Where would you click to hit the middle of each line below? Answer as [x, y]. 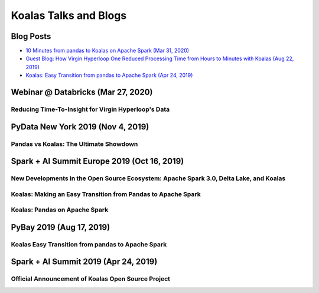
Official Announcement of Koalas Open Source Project [91, 279]
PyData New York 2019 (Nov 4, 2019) [80, 127]
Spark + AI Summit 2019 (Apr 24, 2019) [84, 262]
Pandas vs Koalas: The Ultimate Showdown [74, 144]
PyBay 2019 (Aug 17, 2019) [61, 227]
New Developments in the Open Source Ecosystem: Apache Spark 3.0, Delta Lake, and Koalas [148, 178]
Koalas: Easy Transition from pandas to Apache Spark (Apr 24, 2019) [109, 75]
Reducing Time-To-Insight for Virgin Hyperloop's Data [90, 109]
